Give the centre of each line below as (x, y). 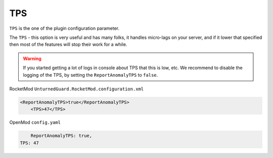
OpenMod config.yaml (35, 122)
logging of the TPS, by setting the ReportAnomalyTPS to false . (90, 75)
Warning (32, 59)
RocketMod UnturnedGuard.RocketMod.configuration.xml (77, 89)
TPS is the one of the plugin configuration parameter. (64, 28)
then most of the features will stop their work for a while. (68, 44)
